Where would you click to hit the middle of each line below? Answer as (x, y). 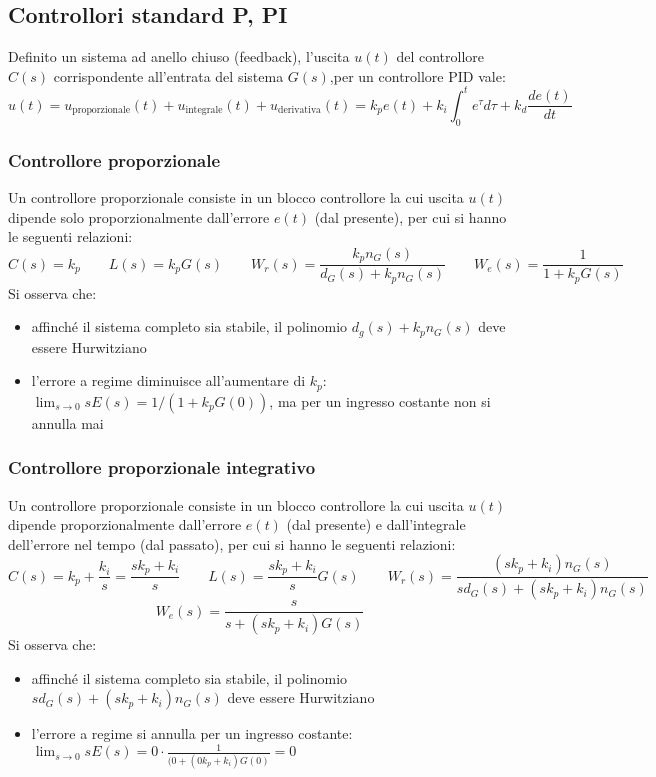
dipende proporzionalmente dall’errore (125, 524)
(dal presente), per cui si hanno (410, 216)
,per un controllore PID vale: (417, 75)
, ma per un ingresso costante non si (380, 400)
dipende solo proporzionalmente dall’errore (139, 216)
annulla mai (67, 422)
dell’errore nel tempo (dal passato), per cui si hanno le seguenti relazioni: (232, 543)
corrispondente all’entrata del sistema (168, 75)
